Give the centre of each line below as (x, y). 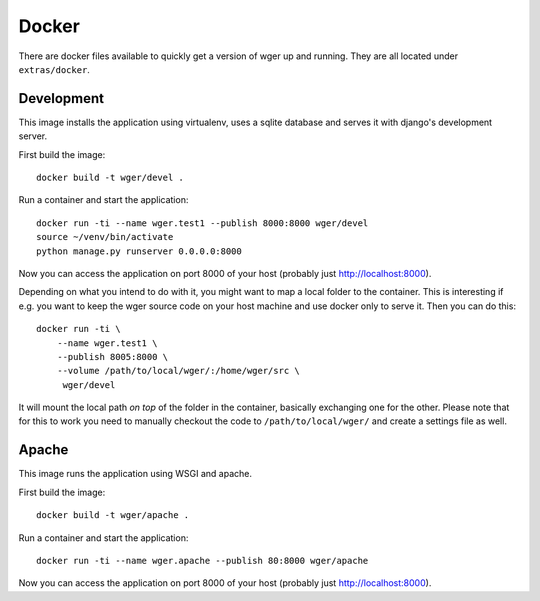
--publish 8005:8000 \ (112, 356)
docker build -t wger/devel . (110, 178)
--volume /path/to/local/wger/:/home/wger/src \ (178, 371)
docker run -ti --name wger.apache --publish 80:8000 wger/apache (202, 560)
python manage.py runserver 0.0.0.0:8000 (139, 251)
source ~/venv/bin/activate (105, 237)
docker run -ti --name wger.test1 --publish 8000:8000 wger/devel (202, 223)
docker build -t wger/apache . (113, 515)
